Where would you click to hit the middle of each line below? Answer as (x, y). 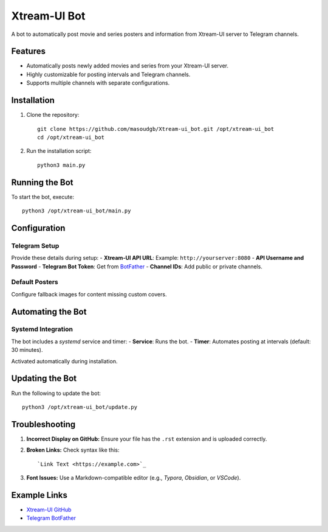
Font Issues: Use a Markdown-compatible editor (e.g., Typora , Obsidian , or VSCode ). (134, 478)
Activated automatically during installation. (64, 361)
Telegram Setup (35, 245)
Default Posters (35, 282)
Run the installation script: (59, 151)
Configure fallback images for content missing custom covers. (89, 294)
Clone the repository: (53, 115)
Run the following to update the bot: (56, 393)
